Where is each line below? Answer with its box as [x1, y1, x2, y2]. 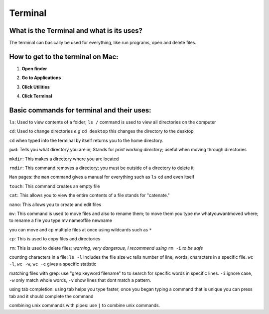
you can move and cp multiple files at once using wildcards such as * [9, 226, 152, 232]
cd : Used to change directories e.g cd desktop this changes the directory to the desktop [9, 128, 194, 134]
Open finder [21, 65, 47, 72]
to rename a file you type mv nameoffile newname [9, 217, 112, 223]
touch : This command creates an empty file [9, 183, 100, 189]
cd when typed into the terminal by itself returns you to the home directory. [9, 137, 164, 143]
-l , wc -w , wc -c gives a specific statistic [9, 261, 97, 267]
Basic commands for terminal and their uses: [9, 106, 151, 114]
